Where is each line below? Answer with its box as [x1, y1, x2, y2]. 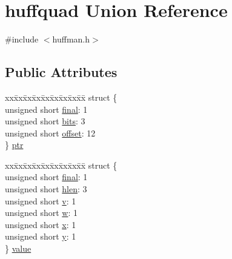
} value [5, 242, 31, 255]
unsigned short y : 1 [5, 230, 76, 243]
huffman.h [52, 33, 90, 45]
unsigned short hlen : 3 [5, 183, 87, 195]
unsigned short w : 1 [5, 206, 78, 219]
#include [5, 33, 39, 45]
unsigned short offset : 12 [5, 126, 96, 139]
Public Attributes [5, 62, 118, 81]
